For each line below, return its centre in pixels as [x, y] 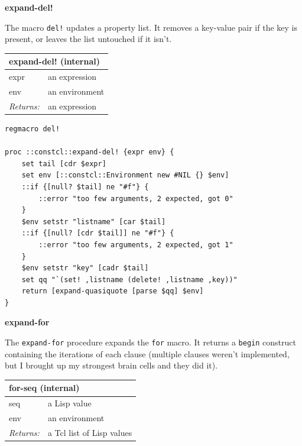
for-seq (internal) [44, 388]
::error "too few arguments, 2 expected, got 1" [136, 245]
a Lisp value [69, 403]
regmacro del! [33, 129]
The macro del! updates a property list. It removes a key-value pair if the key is [151, 27]
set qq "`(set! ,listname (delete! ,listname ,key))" [129, 279]
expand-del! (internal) [54, 61]
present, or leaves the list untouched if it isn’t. [88, 39]
